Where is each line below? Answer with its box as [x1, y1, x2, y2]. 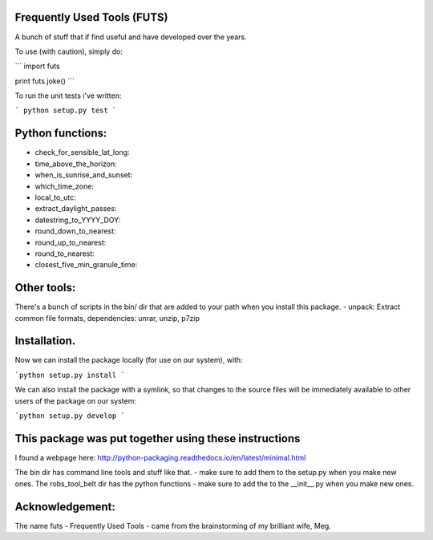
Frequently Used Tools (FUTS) [14, 10, 168, 24]
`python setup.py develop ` [14, 412, 126, 420]
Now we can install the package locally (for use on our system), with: [14, 355, 244, 365]
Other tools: [14, 281, 76, 294]
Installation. [14, 334, 76, 348]
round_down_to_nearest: [34, 226, 116, 236]
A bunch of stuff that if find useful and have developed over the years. [14, 32, 248, 42]
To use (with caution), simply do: [14, 47, 123, 56]
